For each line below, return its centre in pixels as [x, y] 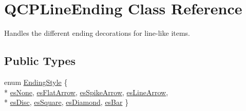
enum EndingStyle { [36, 82]
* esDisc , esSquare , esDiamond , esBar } [67, 102]
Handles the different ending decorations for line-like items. [97, 33]
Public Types [40, 61]
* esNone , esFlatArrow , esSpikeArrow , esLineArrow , [86, 92]
